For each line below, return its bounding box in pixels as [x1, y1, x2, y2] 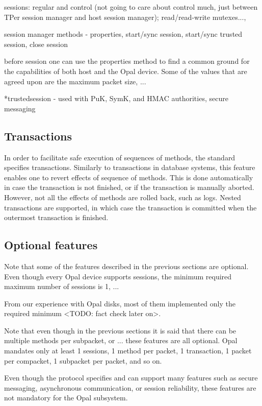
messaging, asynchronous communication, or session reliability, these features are [4, 382, 256, 393]
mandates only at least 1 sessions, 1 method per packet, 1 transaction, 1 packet [4, 345, 252, 356]
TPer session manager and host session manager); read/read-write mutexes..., [4, 11, 246, 22]
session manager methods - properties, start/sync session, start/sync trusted [4, 29, 243, 39]
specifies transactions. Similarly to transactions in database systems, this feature [4, 162, 255, 173]
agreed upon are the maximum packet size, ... [4, 76, 146, 86]
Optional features [4, 237, 98, 253]
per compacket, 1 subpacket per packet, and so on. [4, 355, 162, 366]
